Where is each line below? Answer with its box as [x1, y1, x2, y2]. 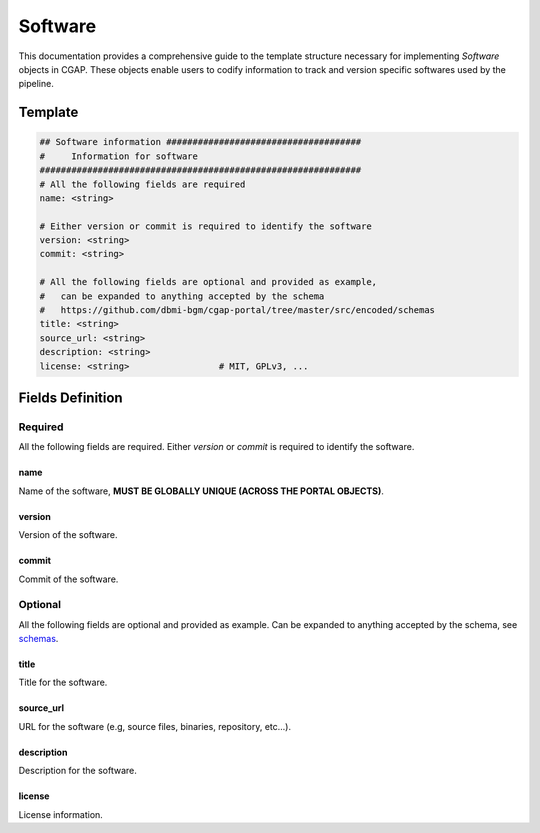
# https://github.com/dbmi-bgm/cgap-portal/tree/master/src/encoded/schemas [39, 305, 435, 316]
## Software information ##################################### [39, 136, 362, 148]
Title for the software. [18, 676, 108, 689]
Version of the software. [18, 529, 119, 541]
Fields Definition [18, 389, 124, 406]
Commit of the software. [18, 573, 119, 585]
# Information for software [39, 150, 199, 162]
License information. [18, 808, 104, 820]
